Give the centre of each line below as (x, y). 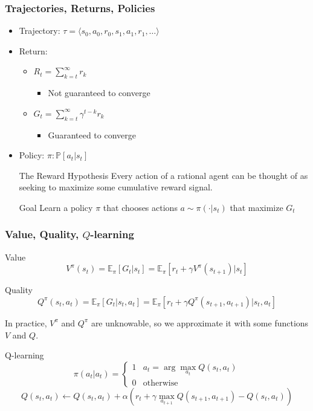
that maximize (257, 207)
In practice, (26, 322)
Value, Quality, (42, 234)
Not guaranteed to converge (99, 93)
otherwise (160, 383)
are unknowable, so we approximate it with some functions (200, 322)
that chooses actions (140, 207)
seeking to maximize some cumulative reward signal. (116, 187)
